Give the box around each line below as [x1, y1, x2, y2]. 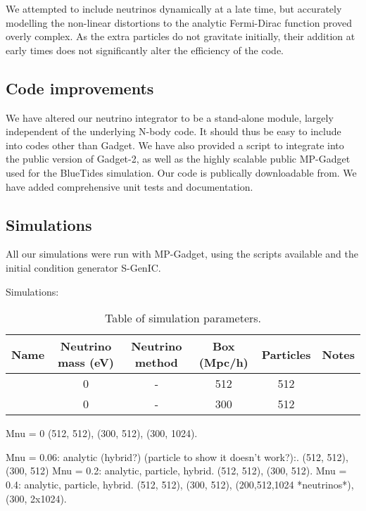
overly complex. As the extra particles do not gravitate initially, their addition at [6, 29, 355, 44]
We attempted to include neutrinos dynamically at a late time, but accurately [6, 1, 342, 15]
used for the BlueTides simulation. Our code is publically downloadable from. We [6, 165, 357, 179]
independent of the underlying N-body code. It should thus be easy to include [6, 124, 341, 139]
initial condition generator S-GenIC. [6, 260, 161, 275]
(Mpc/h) [198, 354, 248, 371]
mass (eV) [57, 354, 115, 371]
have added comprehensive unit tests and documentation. [6, 179, 253, 194]
